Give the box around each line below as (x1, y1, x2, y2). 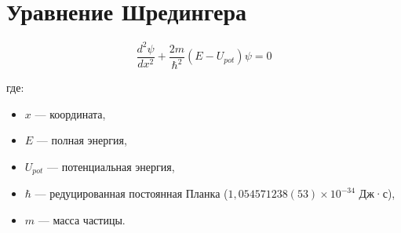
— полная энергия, (36, 132, 127, 148)
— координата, (35, 105, 106, 122)
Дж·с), (359, 185, 396, 202)
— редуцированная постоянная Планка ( (35, 185, 228, 202)
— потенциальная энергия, (47, 158, 175, 174)
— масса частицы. (38, 211, 126, 228)
